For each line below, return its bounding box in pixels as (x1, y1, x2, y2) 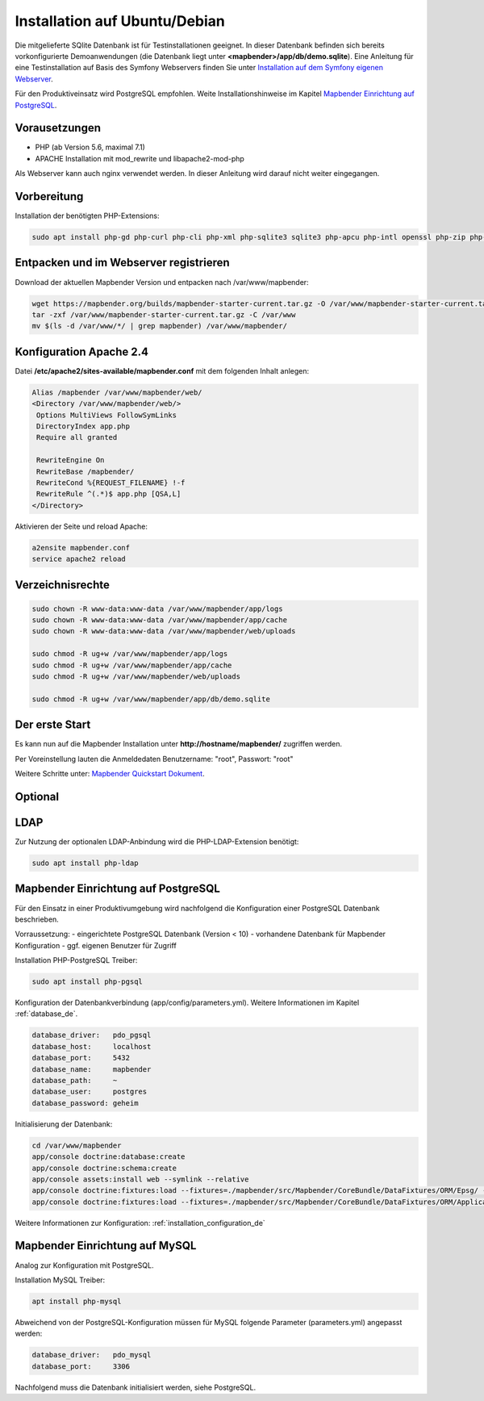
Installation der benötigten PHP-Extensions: (15, 211, 161, 221)
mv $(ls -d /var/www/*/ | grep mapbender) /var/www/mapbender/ (31, 321, 288, 331)
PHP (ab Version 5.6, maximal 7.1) (35, 142, 145, 153)
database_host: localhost (31, 1042, 152, 1051)
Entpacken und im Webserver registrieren (15, 256, 230, 270)
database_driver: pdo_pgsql (31, 1031, 152, 1040)
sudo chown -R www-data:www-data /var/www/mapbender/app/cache (31, 616, 288, 625)
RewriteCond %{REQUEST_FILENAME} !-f (36, 478, 186, 487)
